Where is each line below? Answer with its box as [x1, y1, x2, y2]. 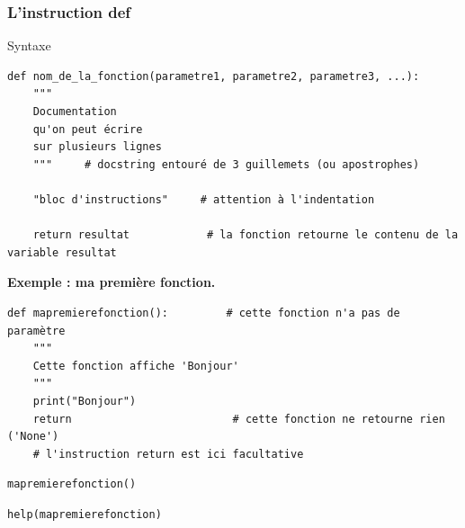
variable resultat [7, 246, 117, 259]
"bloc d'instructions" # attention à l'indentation [32, 192, 375, 206]
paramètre [7, 324, 66, 337]
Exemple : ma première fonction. [7, 273, 216, 291]
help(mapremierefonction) [7, 507, 162, 521]
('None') [7, 430, 59, 443]
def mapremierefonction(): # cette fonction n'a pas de [7, 306, 400, 319]
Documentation [32, 105, 117, 118]
